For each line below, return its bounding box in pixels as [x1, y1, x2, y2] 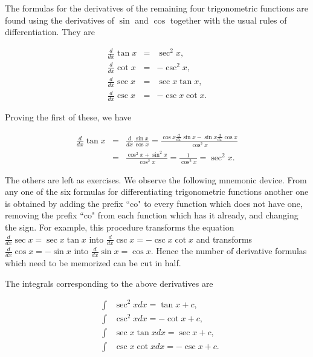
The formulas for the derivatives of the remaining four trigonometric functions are [5, 2, 308, 14]
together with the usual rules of [170, 13, 287, 26]
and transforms [196, 232, 253, 245]
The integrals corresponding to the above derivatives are [5, 277, 213, 289]
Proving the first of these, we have [5, 111, 132, 123]
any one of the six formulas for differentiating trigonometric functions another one [5, 185, 309, 198]
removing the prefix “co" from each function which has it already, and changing [5, 209, 298, 221]
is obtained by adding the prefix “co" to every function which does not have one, [5, 197, 303, 209]
